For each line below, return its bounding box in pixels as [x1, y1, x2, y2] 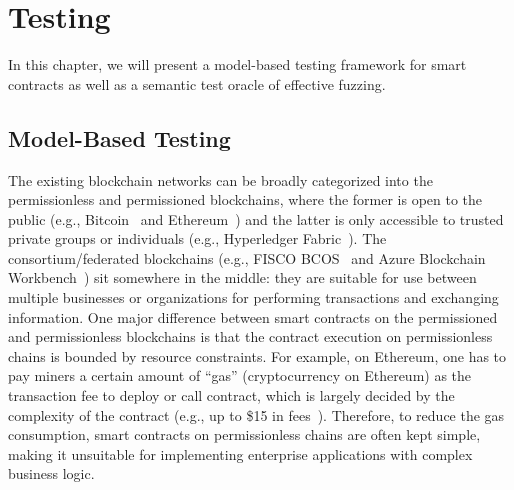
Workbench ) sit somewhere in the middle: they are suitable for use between [8, 267, 477, 288]
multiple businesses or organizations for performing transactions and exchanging [8, 287, 499, 308]
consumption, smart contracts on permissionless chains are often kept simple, [8, 424, 481, 445]
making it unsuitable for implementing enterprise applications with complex [8, 443, 473, 464]
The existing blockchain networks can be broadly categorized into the [8, 169, 433, 190]
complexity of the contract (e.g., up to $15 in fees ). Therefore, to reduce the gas [8, 404, 505, 425]
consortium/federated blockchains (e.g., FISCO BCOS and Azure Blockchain [8, 247, 486, 268]
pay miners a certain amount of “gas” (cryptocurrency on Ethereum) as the [8, 365, 472, 386]
